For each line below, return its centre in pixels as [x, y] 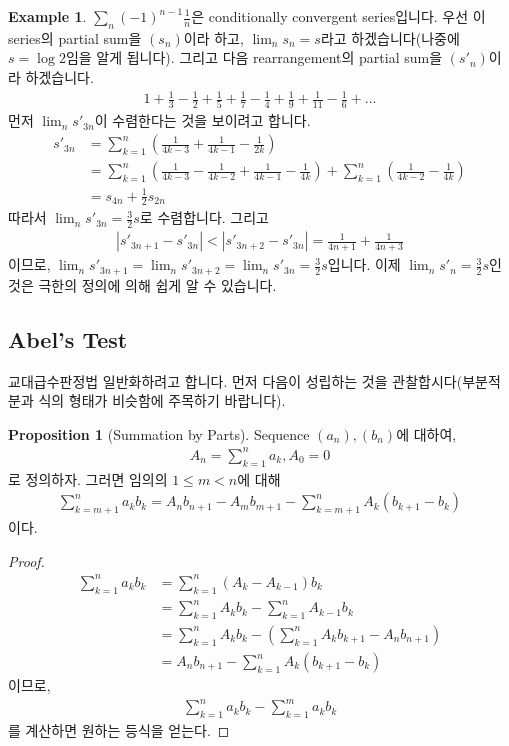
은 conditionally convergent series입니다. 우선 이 [338, 16]
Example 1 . [47, 16]
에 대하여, [426, 433]
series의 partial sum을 [75, 37]
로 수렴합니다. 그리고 [204, 217]
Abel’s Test [68, 338]
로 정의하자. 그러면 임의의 [88, 478]
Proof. [26, 560]
